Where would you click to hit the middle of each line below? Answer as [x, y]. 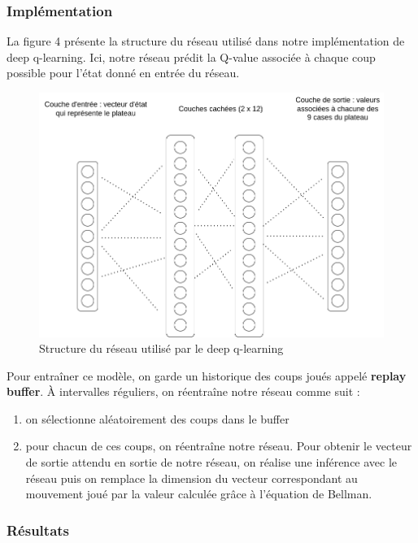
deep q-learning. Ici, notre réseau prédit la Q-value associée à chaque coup [191, 56]
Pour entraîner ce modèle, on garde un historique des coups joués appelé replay [207, 375]
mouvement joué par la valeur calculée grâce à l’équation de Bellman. [199, 494]
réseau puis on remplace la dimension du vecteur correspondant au [192, 478]
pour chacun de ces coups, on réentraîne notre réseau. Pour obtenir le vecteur [219, 446]
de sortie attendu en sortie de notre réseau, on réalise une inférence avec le [211, 462]
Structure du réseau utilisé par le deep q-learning [161, 348]
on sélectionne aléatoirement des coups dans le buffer [157, 418]
